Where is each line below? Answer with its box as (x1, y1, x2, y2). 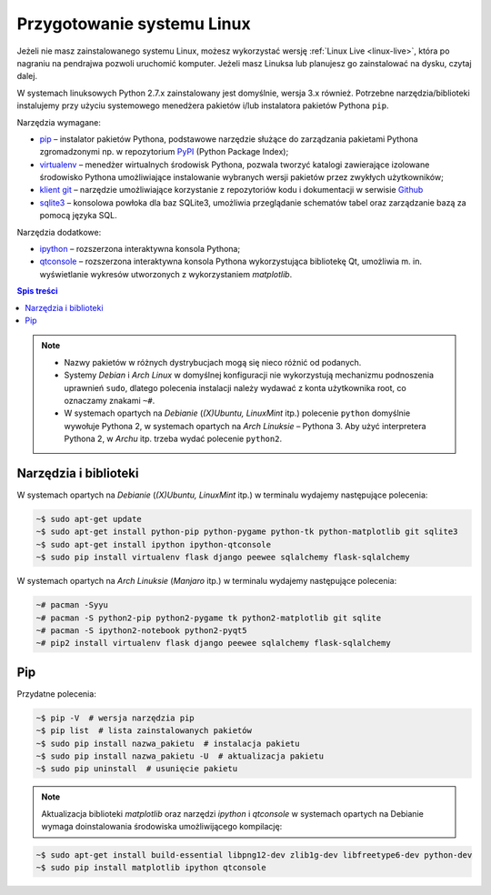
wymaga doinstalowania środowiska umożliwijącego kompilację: (41, 821, 283, 832)
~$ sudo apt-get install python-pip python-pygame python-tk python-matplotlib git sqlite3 (35, 527, 458, 537)
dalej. (16, 71, 38, 82)
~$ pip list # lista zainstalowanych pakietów (35, 726, 252, 736)
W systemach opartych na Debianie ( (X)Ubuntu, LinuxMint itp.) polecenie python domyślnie (64, 407, 411, 418)
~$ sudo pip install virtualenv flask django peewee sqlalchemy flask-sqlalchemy (35, 552, 411, 563)
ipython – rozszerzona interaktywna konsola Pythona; (39, 244, 241, 255)
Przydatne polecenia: (16, 688, 97, 699)
